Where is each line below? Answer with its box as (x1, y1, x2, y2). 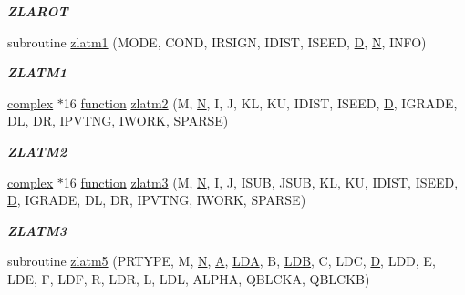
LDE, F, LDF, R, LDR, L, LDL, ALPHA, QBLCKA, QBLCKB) (7, 269, 370, 288)
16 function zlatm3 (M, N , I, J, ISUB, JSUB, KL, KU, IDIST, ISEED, (63, 172, 459, 191)
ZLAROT (7, 2, 68, 20)
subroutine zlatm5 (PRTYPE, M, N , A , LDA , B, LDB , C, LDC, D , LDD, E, (7, 251, 436, 270)
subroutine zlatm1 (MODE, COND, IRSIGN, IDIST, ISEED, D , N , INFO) (7, 32, 427, 51)
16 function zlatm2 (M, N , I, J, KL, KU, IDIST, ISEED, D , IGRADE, (63, 93, 458, 112)
